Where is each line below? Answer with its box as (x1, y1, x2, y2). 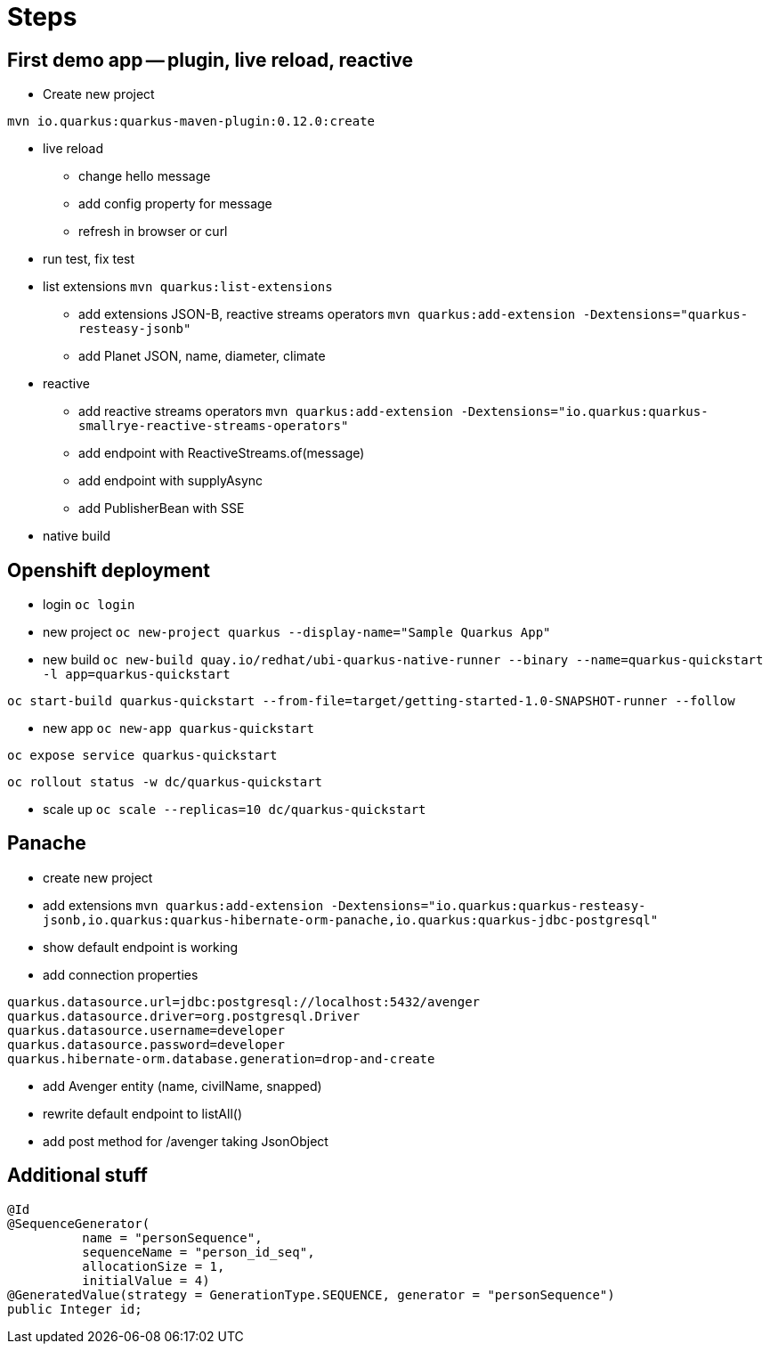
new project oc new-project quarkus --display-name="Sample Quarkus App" (43, 624, 551, 640)
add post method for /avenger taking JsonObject (43, 1133, 328, 1149)
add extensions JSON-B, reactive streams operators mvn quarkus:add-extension (78, 306, 576, 322)
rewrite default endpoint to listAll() (43, 1105, 243, 1121)
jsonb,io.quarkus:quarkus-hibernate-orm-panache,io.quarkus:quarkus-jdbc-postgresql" (43, 912, 659, 927)
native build (43, 528, 111, 544)
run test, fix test (43, 251, 135, 267)
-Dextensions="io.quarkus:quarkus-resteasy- (330, 898, 646, 913)
